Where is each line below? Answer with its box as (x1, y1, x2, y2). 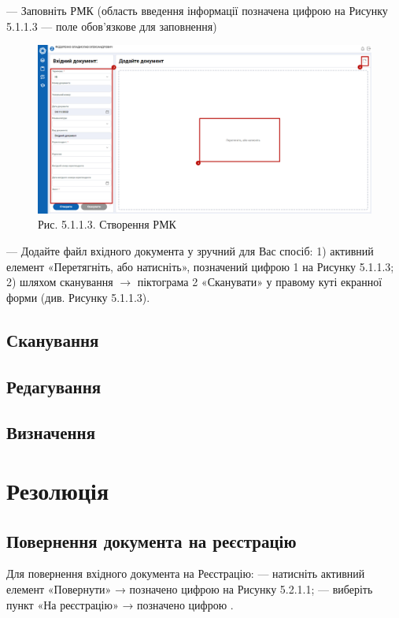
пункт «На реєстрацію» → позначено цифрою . (6, 596, 234, 612)
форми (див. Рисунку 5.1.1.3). (6, 289, 150, 305)
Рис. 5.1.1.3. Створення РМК (38, 216, 176, 233)
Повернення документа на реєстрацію (6, 528, 297, 553)
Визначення (6, 420, 96, 445)
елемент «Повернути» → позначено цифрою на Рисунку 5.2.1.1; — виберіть (6, 580, 373, 597)
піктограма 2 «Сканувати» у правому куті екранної (137, 274, 382, 290)
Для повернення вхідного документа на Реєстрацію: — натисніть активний (6, 565, 365, 582)
